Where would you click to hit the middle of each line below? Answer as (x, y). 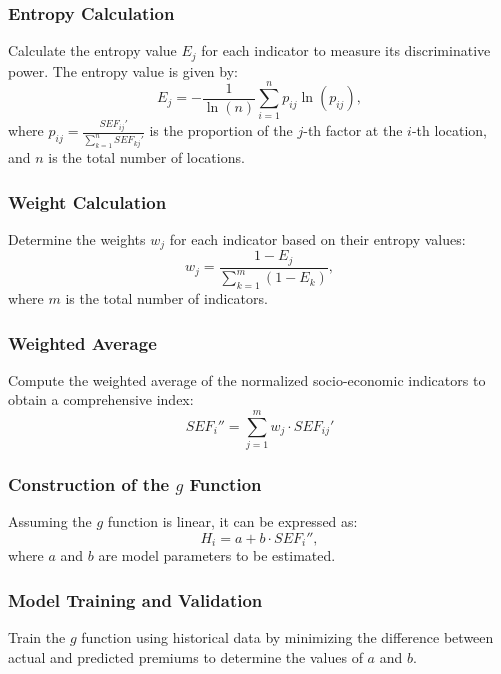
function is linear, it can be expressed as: (232, 521)
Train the (37, 637)
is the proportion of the (221, 130)
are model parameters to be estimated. (217, 555)
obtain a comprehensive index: (101, 399)
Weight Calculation (87, 201)
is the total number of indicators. (166, 298)
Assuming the (50, 521)
